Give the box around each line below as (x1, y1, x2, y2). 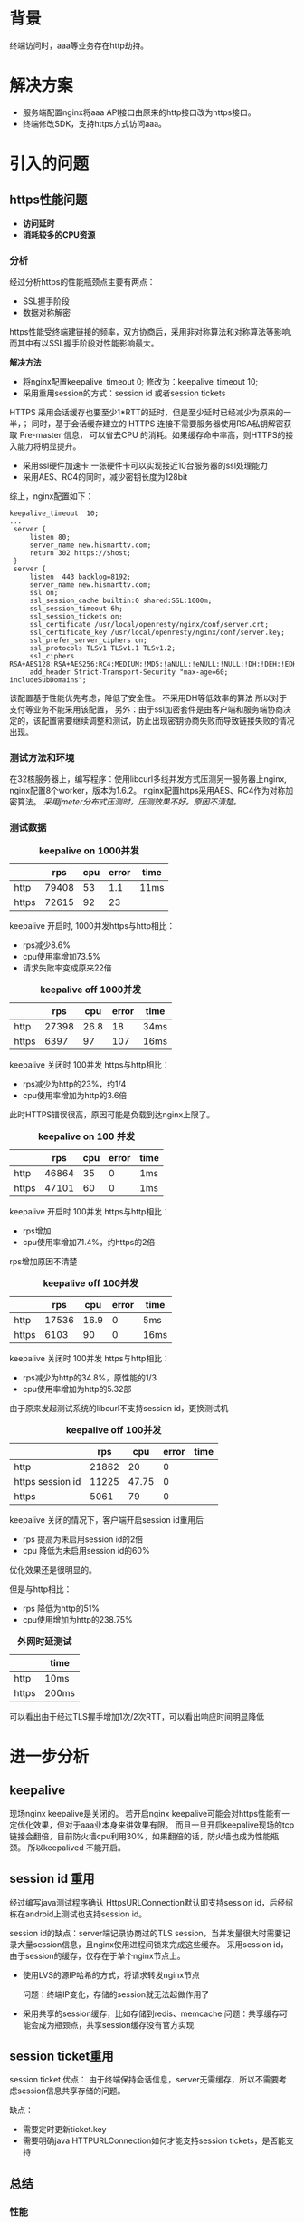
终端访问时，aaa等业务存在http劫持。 (9, 40, 149, 51)
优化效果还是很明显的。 (9, 1564, 97, 1575)
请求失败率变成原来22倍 (22, 962, 112, 973)
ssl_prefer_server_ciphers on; (29, 636, 147, 645)
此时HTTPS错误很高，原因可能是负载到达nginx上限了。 (9, 1108, 215, 1120)
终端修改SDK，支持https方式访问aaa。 (22, 118, 167, 129)
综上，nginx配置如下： (9, 491, 94, 502)
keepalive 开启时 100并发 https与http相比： (9, 1205, 170, 1216)
